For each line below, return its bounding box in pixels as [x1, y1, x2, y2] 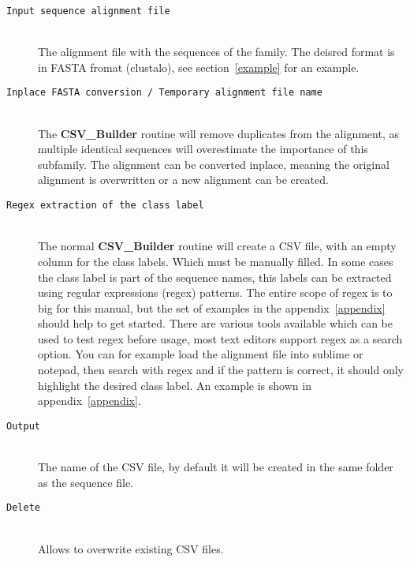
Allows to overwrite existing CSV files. [38, 540, 224, 556]
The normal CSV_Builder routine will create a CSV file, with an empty [38, 238, 397, 254]
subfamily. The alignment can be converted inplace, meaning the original [38, 155, 389, 172]
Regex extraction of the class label [6, 200, 204, 212]
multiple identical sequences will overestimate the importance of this [38, 140, 368, 157]
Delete [6, 502, 40, 514]
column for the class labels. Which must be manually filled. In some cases [38, 253, 393, 269]
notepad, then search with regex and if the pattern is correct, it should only [38, 362, 404, 378]
